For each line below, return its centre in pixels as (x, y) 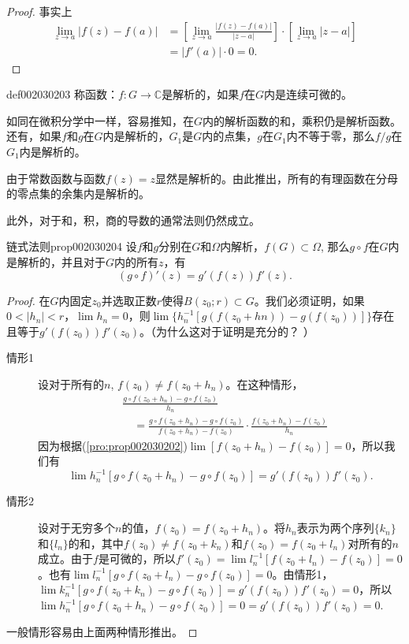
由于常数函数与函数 (56, 178)
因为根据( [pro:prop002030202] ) (113, 445)
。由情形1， (303, 573)
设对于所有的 (71, 383)
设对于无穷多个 (76, 528)
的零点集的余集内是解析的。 (78, 194)
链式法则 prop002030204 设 (72, 246)
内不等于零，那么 (331, 136)
